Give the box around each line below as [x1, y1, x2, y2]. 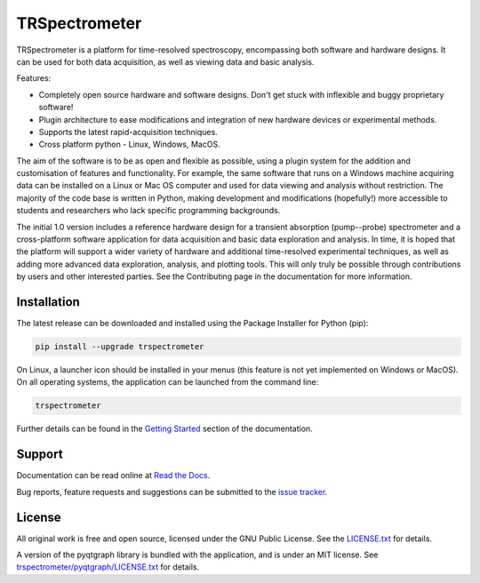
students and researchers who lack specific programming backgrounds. [16, 205, 281, 216]
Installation [16, 294, 80, 309]
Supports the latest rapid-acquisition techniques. [38, 126, 218, 137]
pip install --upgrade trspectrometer [35, 342, 204, 352]
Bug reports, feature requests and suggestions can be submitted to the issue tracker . [16, 486, 328, 497]
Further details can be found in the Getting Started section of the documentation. [16, 423, 313, 435]
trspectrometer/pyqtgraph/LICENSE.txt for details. [16, 562, 200, 572]
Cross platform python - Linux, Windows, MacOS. [38, 139, 221, 150]
